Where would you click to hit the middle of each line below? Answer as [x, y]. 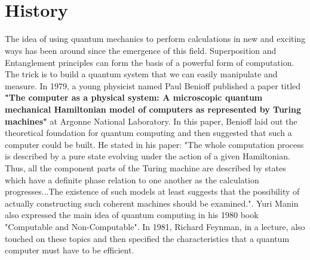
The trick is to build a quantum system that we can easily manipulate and [141, 74]
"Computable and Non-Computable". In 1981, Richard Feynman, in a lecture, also [155, 226]
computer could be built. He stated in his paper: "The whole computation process [154, 144]
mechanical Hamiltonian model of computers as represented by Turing [153, 109]
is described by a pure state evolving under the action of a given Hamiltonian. [148, 156]
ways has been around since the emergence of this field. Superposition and [141, 51]
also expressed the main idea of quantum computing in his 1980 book [132, 215]
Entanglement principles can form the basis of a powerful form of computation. [150, 62]
